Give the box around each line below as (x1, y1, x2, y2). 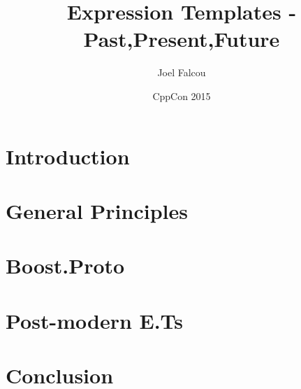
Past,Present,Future (83, 24, 280, 53)
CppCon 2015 (152, 88, 211, 103)
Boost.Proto (6, 251, 125, 280)
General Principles (6, 196, 188, 225)
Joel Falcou (157, 65, 206, 80)
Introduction (6, 141, 130, 170)
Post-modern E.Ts (6, 306, 184, 334)
